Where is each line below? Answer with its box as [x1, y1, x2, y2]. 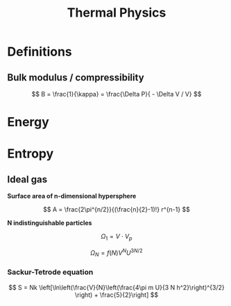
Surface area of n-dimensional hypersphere [7, 192, 137, 201]
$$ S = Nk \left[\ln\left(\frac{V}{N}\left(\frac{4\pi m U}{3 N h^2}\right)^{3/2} [8, 283, 225, 291]
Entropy [7, 146, 54, 162]
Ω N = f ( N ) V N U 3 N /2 [89, 247, 144, 258]
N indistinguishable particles [7, 219, 92, 227]
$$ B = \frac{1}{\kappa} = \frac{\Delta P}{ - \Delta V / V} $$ [31, 90, 202, 98]
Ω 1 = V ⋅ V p [100, 232, 133, 242]
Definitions [7, 44, 73, 60]
